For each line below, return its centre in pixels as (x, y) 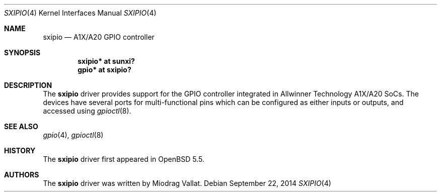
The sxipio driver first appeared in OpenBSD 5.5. (124, 159)
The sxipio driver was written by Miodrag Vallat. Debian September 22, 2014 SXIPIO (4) (187, 183)
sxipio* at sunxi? (106, 61)
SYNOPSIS (22, 53)
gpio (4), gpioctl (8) (73, 135)
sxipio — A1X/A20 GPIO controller (99, 37)
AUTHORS (22, 175)
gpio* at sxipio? (104, 70)
